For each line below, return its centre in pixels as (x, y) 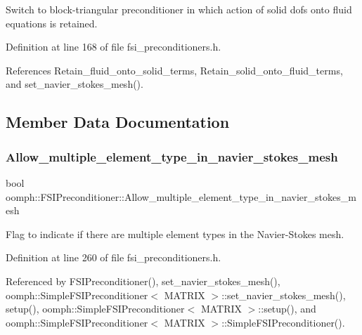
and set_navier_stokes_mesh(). (75, 84)
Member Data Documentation (118, 122)
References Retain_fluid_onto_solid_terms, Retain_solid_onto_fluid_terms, (174, 70)
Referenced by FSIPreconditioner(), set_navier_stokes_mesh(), (143, 281)
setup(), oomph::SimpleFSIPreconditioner (95, 309)
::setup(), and (287, 309)
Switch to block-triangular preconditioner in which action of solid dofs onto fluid (179, 9)
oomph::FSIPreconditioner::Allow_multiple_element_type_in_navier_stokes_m (181, 196)
